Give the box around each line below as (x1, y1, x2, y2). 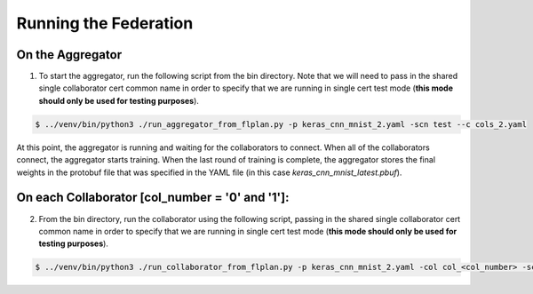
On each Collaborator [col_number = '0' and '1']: (16, 190, 290, 205)
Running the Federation (16, 13, 194, 33)
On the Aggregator (16, 47, 123, 62)
